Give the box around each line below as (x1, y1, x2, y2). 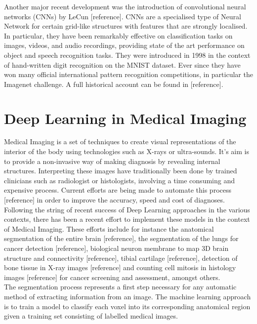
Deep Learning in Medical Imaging (4, 108, 247, 128)
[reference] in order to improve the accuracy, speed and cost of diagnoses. (4, 195, 225, 205)
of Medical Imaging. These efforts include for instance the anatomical (4, 223, 214, 234)
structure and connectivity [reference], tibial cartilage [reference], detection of (4, 252, 238, 263)
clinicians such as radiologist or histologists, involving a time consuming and (4, 175, 235, 185)
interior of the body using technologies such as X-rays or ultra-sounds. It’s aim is (4, 146, 249, 157)
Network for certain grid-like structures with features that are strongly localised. (4, 21, 248, 31)
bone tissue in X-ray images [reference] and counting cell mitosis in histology (4, 262, 236, 273)
